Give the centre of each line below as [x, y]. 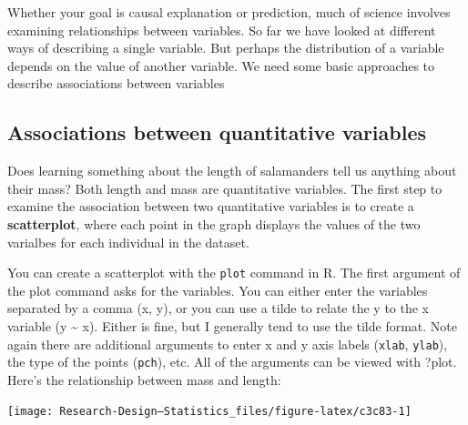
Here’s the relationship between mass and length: [144, 379]
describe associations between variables [116, 83]
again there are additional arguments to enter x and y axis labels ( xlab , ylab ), [228, 344]
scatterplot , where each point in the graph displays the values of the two [214, 223]
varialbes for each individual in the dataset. [128, 242]
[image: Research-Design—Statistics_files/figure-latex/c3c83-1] [209, 412]
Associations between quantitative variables [217, 132]
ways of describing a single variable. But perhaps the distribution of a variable [226, 48]
